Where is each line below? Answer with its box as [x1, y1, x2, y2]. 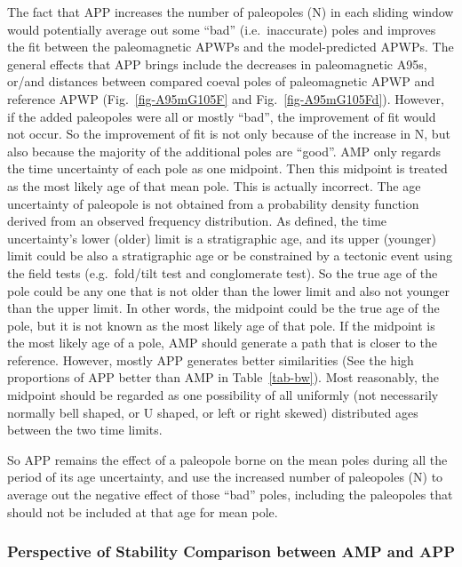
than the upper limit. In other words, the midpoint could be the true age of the [7, 299, 440, 317]
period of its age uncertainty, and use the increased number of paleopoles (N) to [7, 467, 443, 486]
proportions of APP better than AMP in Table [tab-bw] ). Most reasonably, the [7, 368, 440, 387]
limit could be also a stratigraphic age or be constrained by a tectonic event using [7, 246, 452, 265]
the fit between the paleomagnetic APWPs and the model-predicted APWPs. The [7, 37, 454, 56]
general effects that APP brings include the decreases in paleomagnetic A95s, [7, 54, 427, 73]
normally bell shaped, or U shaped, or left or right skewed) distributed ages [7, 403, 418, 421]
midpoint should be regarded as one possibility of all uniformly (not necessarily [7, 386, 439, 404]
